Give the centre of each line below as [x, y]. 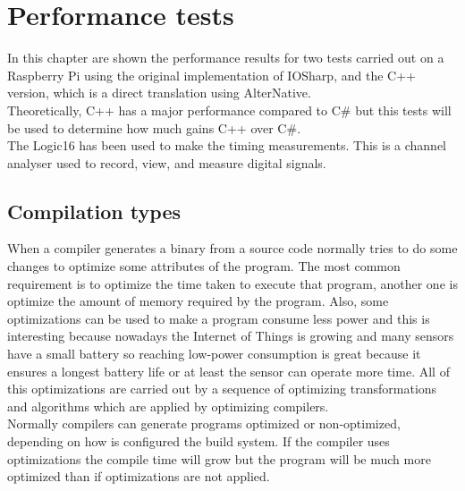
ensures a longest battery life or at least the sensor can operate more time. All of [228, 371]
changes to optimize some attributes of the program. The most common [204, 266]
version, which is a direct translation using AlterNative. [159, 93]
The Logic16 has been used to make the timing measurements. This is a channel [227, 145]
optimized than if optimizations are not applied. [139, 476]
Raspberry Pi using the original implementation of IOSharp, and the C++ [211, 75]
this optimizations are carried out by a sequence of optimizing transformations [222, 389]
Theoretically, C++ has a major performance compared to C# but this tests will [229, 110]
